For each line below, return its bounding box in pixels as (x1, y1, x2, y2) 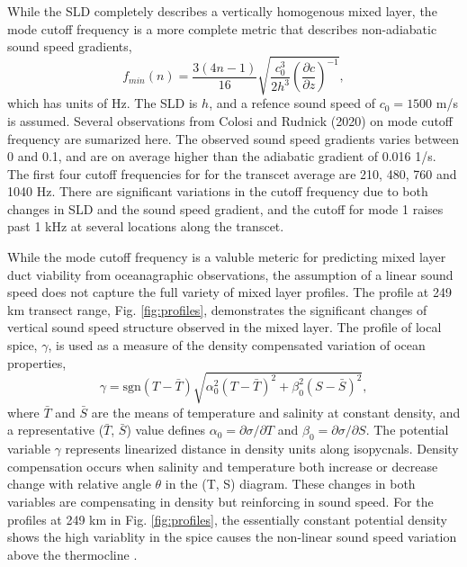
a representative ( (7, 420, 104, 439)
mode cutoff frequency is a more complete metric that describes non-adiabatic (7, 19, 437, 38)
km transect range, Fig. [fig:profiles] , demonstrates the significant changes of (7, 300, 427, 319)
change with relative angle (7, 474, 151, 493)
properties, (7, 353, 67, 372)
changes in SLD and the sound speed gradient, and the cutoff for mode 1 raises (7, 199, 444, 218)
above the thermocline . (7, 544, 138, 563)
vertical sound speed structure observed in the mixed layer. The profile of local (7, 318, 442, 337)
